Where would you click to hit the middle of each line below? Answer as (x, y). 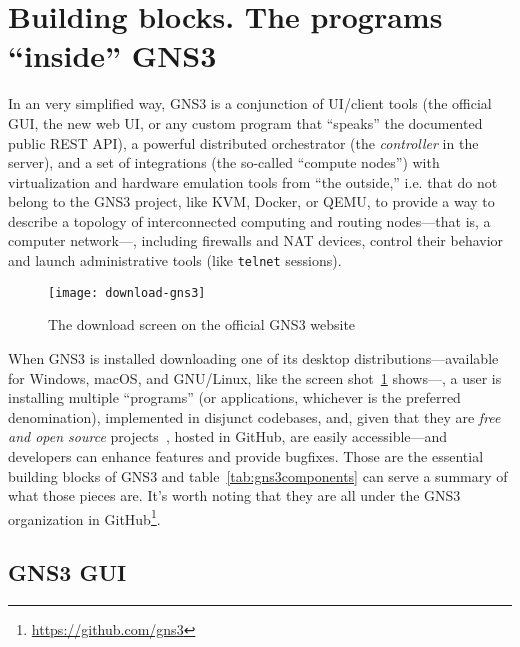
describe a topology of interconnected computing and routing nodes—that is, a (249, 220)
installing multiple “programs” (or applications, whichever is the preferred (234, 397)
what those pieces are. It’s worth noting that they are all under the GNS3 (234, 495)
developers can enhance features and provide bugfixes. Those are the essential (246, 455)
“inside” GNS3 (112, 55)
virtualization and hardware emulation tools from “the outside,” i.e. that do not (253, 181)
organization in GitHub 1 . (84, 517)
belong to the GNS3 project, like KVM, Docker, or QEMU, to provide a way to (251, 201)
